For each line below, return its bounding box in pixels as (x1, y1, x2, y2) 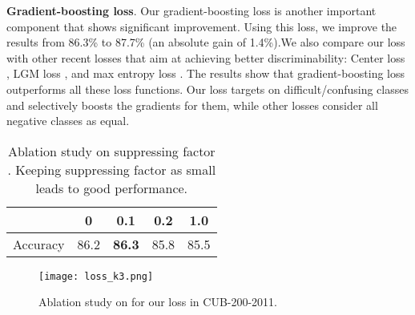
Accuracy (13, 234, 65, 253)
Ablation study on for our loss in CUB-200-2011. (38, 293, 278, 310)
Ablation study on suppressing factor (7, 141, 216, 160)
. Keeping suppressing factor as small (7, 160, 216, 179)
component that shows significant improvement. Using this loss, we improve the (6, 18, 397, 34)
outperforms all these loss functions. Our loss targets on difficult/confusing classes (6, 80, 409, 97)
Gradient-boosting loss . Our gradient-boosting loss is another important (6, 2, 377, 18)
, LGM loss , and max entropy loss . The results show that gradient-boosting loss (6, 65, 405, 82)
